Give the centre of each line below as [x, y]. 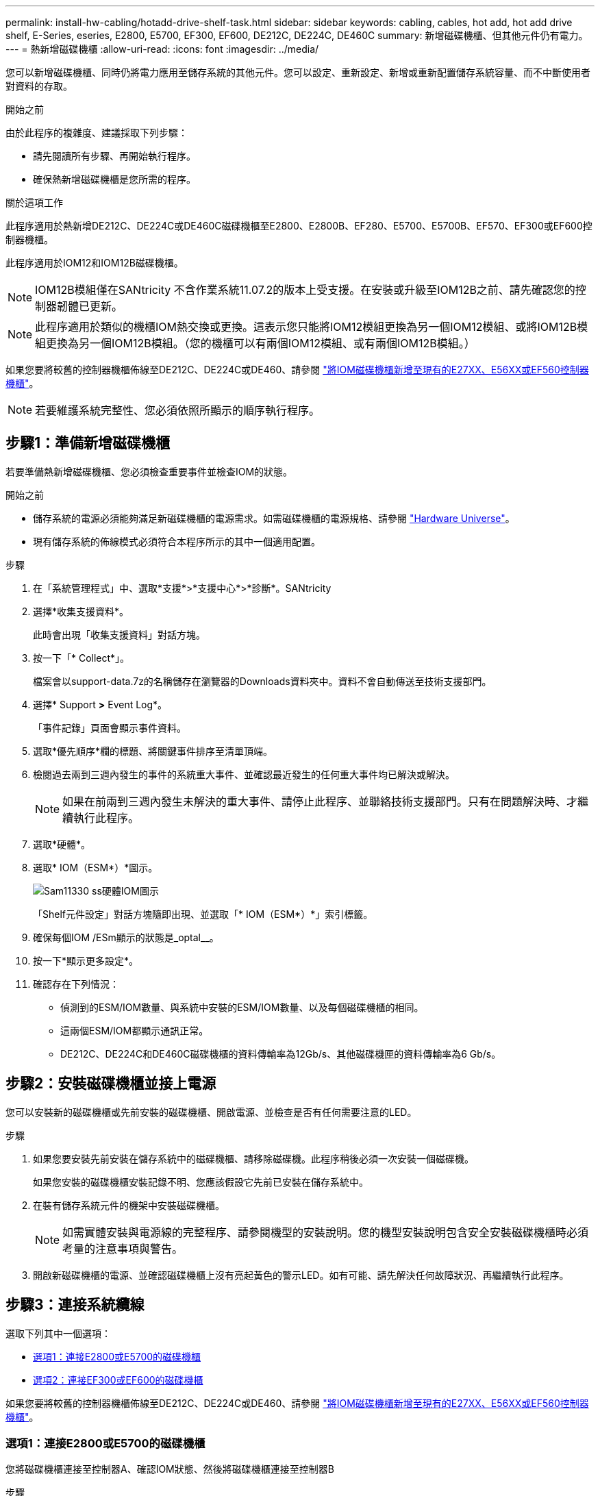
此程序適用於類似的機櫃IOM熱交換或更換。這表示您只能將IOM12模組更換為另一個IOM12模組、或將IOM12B [306, 327]
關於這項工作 [34, 202]
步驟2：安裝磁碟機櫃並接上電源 [111, 1084]
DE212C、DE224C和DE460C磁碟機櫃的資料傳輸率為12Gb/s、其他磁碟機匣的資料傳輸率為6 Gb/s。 [281, 1054]
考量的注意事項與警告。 [123, 1248]
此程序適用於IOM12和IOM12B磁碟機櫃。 [95, 263]
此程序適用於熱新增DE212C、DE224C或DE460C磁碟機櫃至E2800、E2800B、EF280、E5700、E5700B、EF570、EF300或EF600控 [299, 226]
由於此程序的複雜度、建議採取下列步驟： [97, 133]
